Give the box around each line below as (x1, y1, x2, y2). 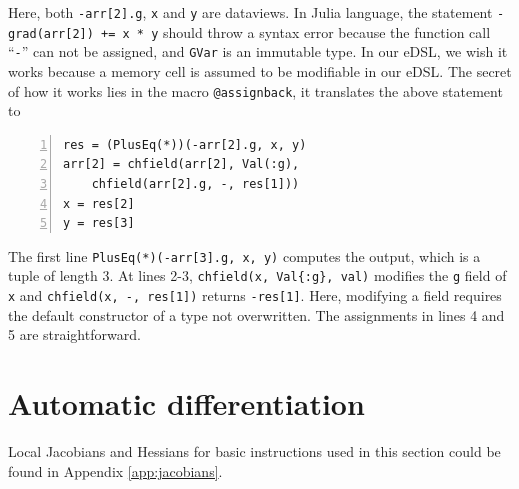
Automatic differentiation (8, 383, 365, 424)
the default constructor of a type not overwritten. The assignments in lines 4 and (8, 304, 505, 325)
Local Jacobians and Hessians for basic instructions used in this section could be (8, 441, 501, 462)
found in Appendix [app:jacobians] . (8, 460, 223, 481)
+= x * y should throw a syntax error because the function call (101, 21, 491, 42)
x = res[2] (63, 196, 135, 211)
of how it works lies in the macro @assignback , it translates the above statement (8, 80, 503, 101)
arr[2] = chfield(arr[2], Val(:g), (63, 157, 300, 172)
